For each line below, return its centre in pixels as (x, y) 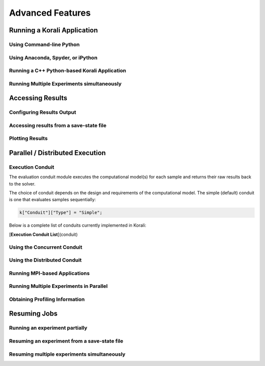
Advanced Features (50, 13)
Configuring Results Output (42, 112)
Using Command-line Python (44, 44)
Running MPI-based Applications (50, 273)
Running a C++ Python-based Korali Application (68, 71)
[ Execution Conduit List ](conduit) (43, 234)
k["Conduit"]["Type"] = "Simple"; (61, 213)
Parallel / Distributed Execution (57, 153)
